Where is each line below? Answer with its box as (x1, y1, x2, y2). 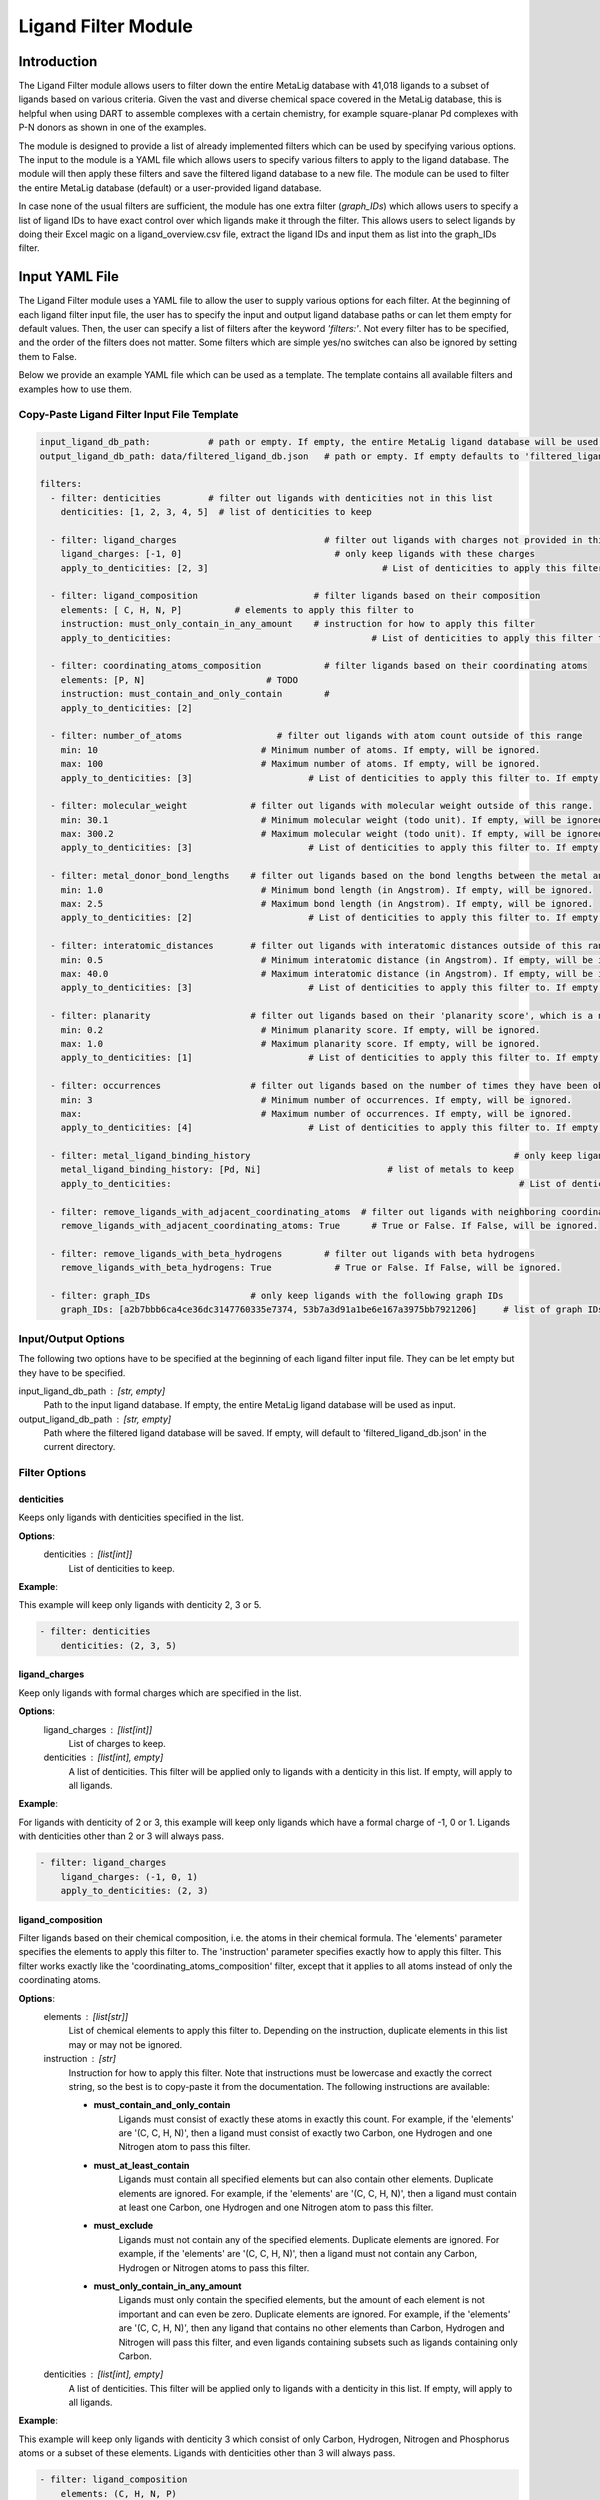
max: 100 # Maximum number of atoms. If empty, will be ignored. (60, 758, 541, 770)
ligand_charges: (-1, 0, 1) (60, 1871, 199, 1882)
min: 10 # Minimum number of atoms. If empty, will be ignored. (60, 744, 541, 755)
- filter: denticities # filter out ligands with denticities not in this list (50, 492, 494, 504)
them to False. (18, 350, 77, 362)
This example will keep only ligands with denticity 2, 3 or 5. (18, 1599, 262, 1611)
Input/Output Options (18, 1331, 125, 1345)
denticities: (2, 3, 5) (60, 1640, 177, 1651)
